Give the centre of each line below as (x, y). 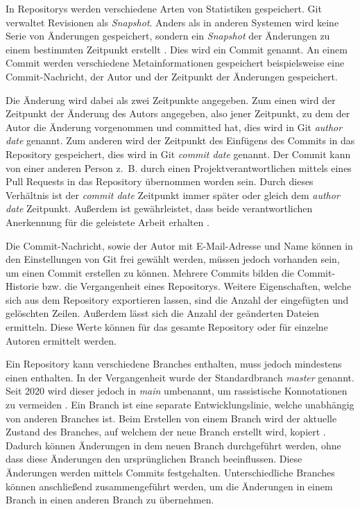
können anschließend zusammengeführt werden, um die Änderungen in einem (169, 486)
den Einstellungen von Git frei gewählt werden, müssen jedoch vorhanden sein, (173, 259)
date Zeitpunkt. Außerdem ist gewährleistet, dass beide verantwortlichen (159, 208)
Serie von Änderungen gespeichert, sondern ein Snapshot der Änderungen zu (168, 36)
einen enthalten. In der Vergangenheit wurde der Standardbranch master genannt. (180, 377)
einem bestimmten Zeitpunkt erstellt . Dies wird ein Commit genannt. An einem (177, 49)
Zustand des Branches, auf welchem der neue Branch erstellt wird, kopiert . (166, 432)
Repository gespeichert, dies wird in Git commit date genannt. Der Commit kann (178, 154)
